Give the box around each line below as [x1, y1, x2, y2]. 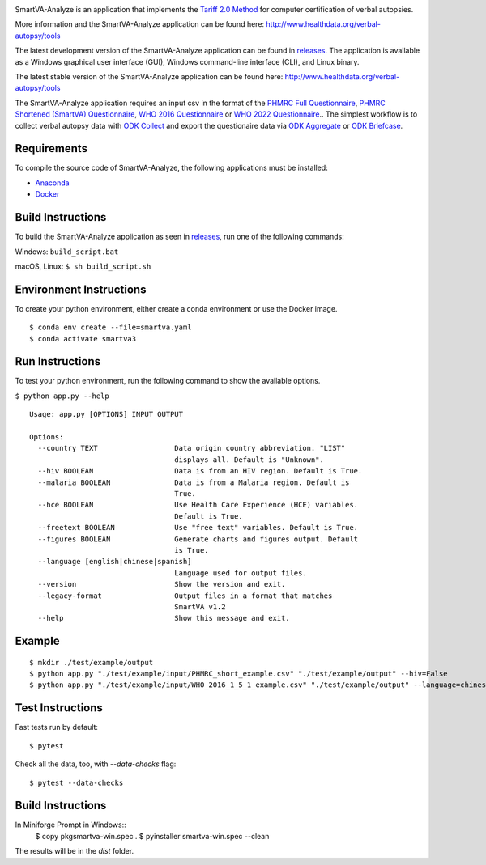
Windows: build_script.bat [15, 247, 119, 257]
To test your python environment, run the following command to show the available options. [15, 376, 321, 386]
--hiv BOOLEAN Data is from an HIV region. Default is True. [37, 466, 363, 476]
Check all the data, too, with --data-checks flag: [15, 759, 177, 769]
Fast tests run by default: [15, 723, 99, 732]
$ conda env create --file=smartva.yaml [29, 323, 192, 332]
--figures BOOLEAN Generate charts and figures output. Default [37, 534, 359, 544]
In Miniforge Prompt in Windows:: [15, 820, 126, 829]
